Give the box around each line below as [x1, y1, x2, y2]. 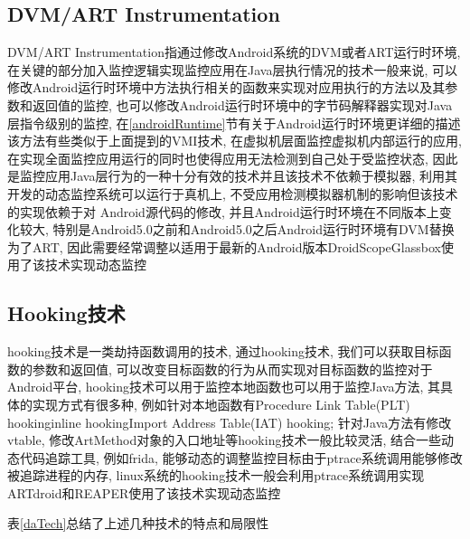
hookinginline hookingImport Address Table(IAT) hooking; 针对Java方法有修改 [7, 412, 452, 431]
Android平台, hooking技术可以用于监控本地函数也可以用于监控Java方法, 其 [7, 377, 440, 396]
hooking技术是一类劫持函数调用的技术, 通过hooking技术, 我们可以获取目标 [7, 342, 439, 361]
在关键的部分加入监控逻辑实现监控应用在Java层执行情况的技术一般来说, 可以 [7, 60, 457, 79]
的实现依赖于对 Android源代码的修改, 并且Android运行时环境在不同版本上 [7, 202, 439, 221]
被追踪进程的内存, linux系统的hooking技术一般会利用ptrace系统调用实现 [7, 466, 425, 485]
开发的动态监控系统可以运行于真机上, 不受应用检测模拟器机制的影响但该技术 [7, 184, 458, 203]
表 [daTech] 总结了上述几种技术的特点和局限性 [7, 514, 269, 533]
